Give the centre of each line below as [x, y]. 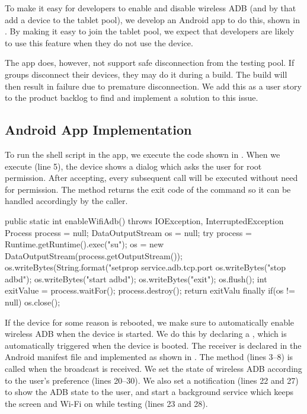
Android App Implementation [98, 130]
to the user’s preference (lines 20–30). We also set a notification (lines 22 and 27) [152, 380]
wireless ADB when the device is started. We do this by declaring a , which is [146, 334]
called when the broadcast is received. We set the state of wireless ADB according [153, 369]
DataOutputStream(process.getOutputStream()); [94, 255]
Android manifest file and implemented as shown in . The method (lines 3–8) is [149, 357]
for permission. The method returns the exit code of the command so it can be [148, 189]
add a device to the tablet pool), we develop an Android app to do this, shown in [152, 19]
